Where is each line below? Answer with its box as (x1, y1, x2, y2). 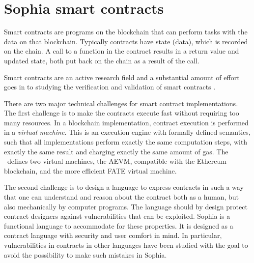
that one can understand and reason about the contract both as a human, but (4, 192, 239, 202)
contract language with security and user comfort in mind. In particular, (4, 230, 222, 240)
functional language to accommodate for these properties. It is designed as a (4, 220, 233, 231)
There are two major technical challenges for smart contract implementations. (4, 98, 238, 108)
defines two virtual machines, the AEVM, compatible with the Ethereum (7, 156, 226, 166)
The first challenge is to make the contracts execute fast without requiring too (4, 108, 239, 118)
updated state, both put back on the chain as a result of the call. (4, 55, 199, 65)
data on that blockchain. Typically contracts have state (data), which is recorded (4, 36, 248, 46)
